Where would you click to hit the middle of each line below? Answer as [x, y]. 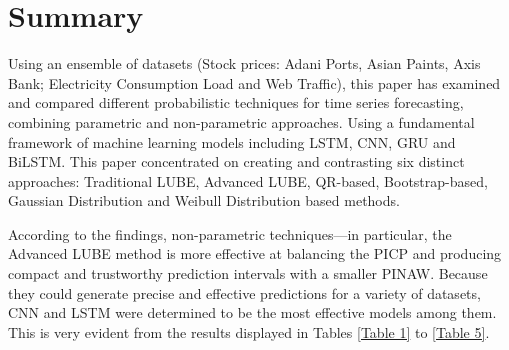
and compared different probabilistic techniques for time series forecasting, [236, 102]
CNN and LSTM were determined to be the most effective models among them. [252, 312]
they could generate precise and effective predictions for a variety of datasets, [244, 292]
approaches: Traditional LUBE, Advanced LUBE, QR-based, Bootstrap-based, [248, 180]
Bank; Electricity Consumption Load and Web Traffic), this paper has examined [254, 82]
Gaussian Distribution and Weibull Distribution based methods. [204, 200]
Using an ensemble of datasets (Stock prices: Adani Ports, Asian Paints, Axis [244, 63]
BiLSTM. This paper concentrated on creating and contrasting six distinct [236, 161]
